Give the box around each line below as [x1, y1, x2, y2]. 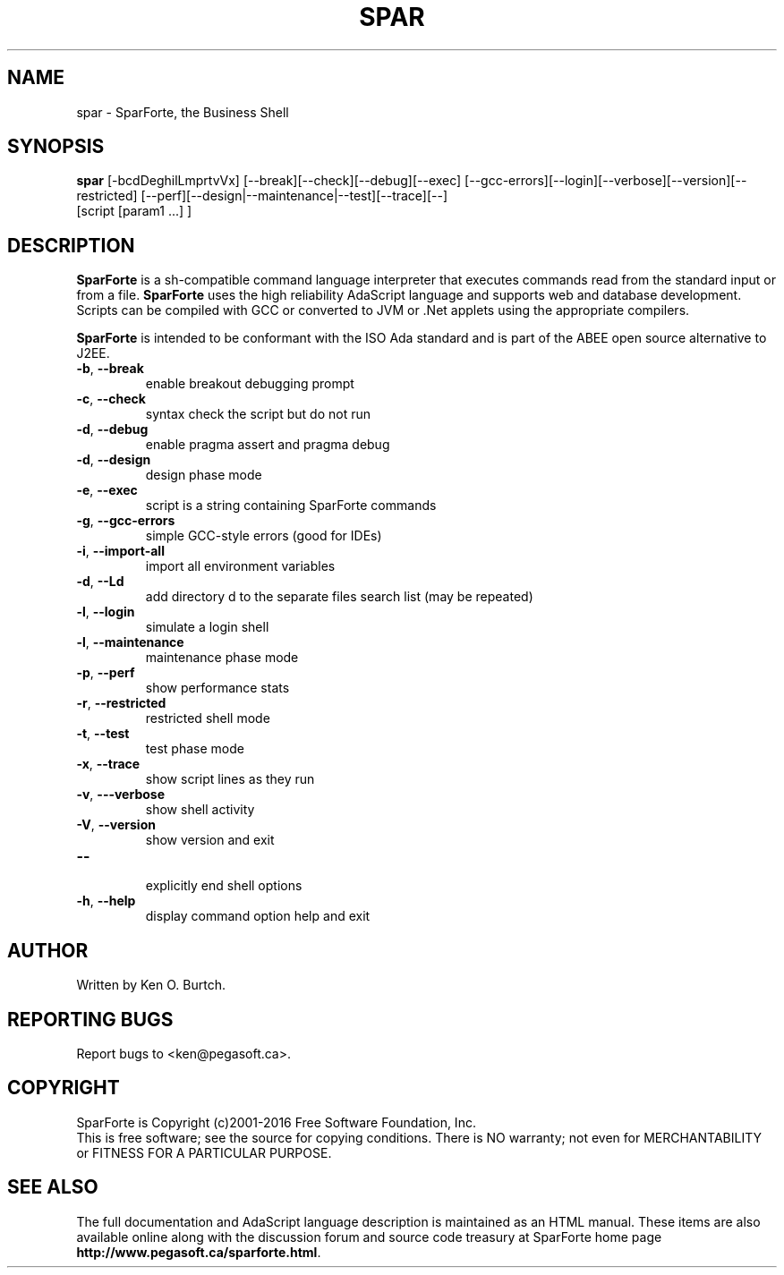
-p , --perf [76, 665, 135, 681]
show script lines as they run [145, 771, 315, 787]
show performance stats [145, 680, 290, 696]
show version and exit [145, 832, 275, 848]
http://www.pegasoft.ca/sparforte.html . [76, 1244, 321, 1260]
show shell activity [145, 802, 255, 818]
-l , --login [76, 604, 135, 620]
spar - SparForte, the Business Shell [76, 104, 289, 120]
